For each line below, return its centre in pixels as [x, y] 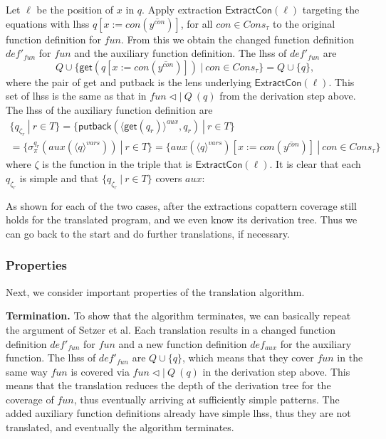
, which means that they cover [248, 358]
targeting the [331, 9]
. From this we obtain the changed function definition [238, 39]
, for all [197, 23]
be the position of [75, 9]
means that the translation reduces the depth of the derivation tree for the [168, 385]
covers [169, 178]
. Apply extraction [182, 9]
